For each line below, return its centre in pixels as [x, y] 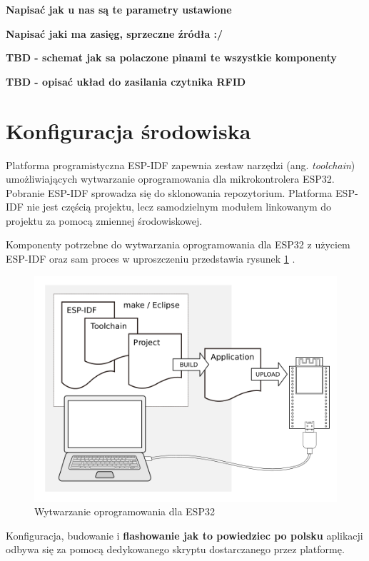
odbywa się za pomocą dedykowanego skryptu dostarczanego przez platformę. [175, 549]
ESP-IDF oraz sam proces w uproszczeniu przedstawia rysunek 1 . [151, 259]
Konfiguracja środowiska [128, 130]
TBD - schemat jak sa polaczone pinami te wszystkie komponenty [171, 57]
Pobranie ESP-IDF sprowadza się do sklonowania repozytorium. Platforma [169, 192]
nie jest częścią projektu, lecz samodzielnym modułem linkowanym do [179, 207]
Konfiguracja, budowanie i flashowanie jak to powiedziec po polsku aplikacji [184, 535]
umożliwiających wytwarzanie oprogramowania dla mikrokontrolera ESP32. [170, 179]
